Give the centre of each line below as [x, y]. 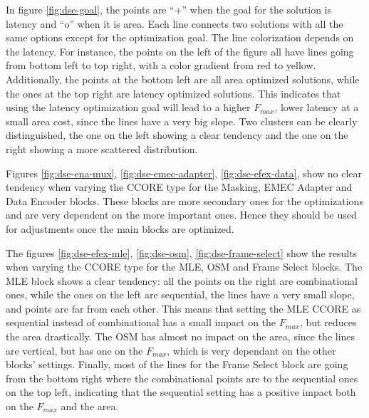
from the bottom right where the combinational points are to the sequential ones [182, 378]
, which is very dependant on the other [251, 350]
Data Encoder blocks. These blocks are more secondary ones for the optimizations [184, 200]
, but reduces [328, 322]
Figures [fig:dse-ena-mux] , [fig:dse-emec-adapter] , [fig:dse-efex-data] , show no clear [184, 173]
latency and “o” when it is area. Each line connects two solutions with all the [175, 23]
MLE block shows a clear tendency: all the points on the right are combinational [182, 280]
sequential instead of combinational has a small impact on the [141, 322]
